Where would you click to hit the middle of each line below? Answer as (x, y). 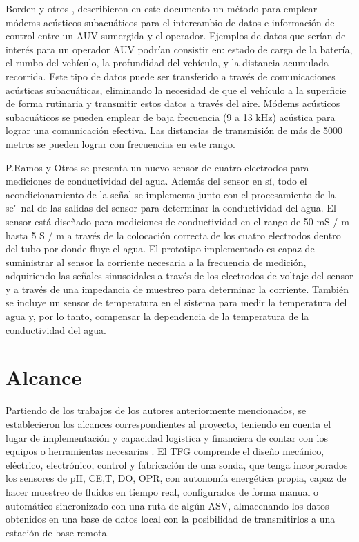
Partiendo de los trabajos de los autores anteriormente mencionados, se (156, 410)
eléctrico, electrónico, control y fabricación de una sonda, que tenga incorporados (177, 464)
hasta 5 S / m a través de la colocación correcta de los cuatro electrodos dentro (173, 235)
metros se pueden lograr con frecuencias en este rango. (120, 143)
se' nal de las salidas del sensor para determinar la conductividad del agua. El (171, 208)
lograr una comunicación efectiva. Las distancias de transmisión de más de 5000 (174, 130)
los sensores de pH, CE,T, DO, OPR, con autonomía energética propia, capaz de (176, 478)
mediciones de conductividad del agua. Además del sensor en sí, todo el (156, 181)
